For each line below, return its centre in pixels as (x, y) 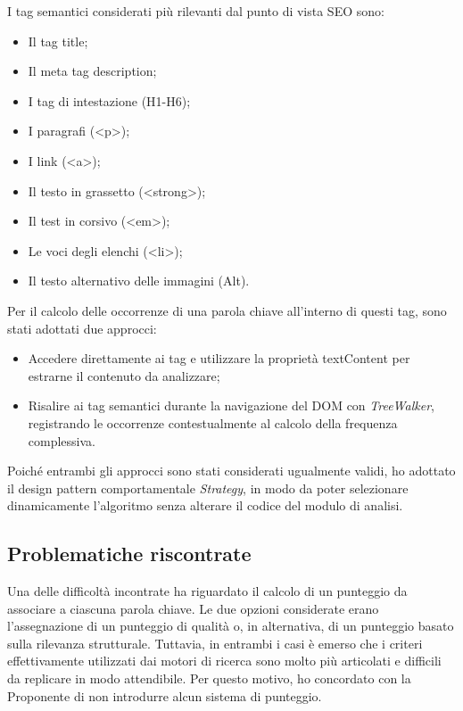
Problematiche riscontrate (129, 554)
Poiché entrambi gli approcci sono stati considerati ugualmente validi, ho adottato (231, 471)
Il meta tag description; (92, 71)
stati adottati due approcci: (82, 328)
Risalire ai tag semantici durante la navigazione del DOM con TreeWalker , (231, 405)
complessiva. (62, 440)
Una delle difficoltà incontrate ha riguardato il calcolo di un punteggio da (207, 591)
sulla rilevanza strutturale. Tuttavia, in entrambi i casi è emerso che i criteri (215, 643)
